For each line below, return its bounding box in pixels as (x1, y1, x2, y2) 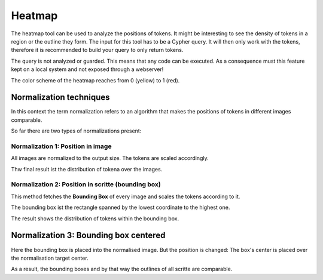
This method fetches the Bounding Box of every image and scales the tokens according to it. (11, 193, 240, 200)
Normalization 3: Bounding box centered (11, 230, 166, 241)
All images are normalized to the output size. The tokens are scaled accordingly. (11, 155, 209, 162)
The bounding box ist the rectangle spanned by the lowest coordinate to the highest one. (11, 204, 230, 211)
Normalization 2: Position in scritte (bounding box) (11, 180, 161, 189)
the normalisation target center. (11, 254, 89, 261)
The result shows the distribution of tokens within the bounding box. (11, 215, 179, 222)
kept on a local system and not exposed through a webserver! (11, 66, 164, 73)
